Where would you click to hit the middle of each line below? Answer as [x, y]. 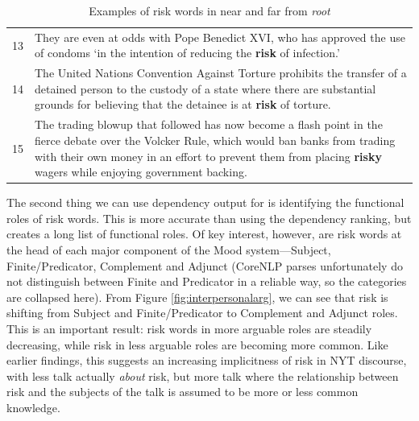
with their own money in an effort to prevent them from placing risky [208, 156]
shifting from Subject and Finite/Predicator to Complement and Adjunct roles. [202, 313]
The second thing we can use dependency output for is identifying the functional [205, 202]
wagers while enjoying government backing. [141, 172]
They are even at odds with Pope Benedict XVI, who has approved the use [220, 37]
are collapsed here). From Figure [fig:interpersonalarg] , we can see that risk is [197, 297]
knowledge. [33, 407]
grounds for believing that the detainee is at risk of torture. [183, 104]
